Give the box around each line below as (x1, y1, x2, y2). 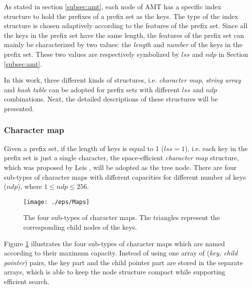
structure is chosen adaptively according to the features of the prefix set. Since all (4, 20, 248, 31)
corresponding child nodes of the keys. (23, 221, 137, 232)
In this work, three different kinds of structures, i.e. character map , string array (4, 75, 241, 85)
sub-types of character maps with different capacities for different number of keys (4, 171, 246, 182)
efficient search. (4, 276, 50, 286)
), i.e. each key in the (184, 143, 248, 153)
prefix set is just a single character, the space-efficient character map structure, (4, 152, 239, 163)
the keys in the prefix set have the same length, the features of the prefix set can (4, 30, 244, 40)
